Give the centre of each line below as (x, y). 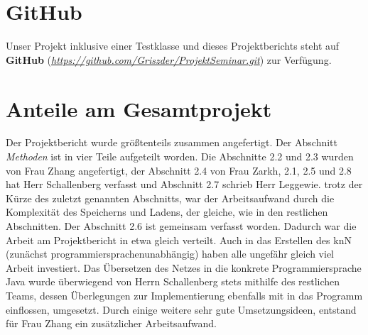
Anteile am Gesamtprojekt (139, 108)
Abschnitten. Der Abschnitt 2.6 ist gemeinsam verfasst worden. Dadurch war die (181, 226)
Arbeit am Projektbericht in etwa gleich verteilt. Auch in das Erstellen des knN (179, 240)
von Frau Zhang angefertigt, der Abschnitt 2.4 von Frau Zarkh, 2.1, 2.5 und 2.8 (179, 170)
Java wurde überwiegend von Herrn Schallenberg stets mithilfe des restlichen (173, 281)
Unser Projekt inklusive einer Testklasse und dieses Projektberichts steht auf (173, 46)
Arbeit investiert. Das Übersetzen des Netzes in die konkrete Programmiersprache (184, 267)
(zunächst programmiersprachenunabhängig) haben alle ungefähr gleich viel (170, 254)
